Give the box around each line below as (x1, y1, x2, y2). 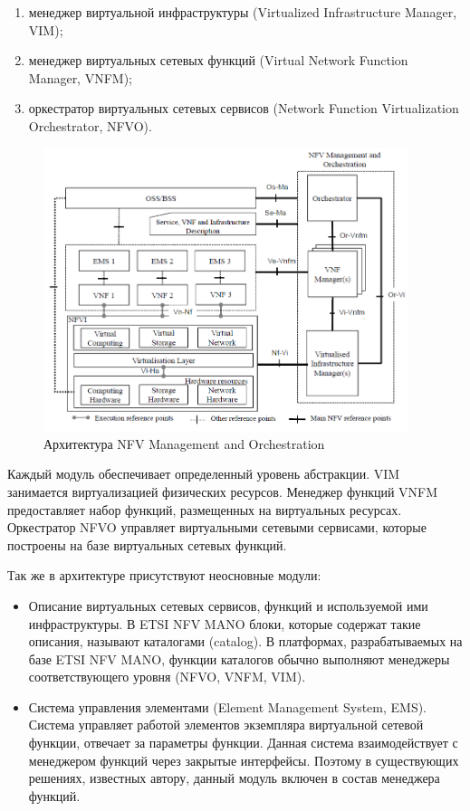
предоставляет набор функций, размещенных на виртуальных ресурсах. (7, 500, 402, 519)
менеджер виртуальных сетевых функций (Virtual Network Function (28, 51, 408, 70)
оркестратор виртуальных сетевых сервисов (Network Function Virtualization (28, 99, 459, 118)
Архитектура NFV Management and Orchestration (43, 434, 325, 453)
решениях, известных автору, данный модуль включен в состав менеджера (28, 768, 440, 787)
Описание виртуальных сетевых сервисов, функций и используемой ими (28, 596, 428, 615)
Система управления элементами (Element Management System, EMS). (28, 697, 427, 716)
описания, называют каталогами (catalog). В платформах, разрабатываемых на (28, 632, 463, 651)
